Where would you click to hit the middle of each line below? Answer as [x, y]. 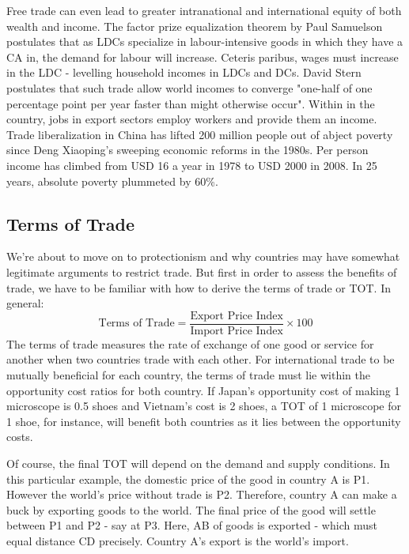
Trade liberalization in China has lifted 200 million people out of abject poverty [200, 134]
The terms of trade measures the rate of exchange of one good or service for [190, 343]
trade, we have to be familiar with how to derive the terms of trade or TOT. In [199, 287]
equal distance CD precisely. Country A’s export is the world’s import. [178, 540]
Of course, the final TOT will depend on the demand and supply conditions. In [198, 463]
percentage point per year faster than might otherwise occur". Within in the [191, 103]
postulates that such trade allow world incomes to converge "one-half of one [189, 87]
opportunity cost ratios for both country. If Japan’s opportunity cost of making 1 [203, 390]
